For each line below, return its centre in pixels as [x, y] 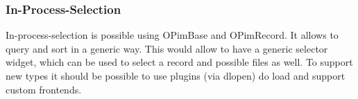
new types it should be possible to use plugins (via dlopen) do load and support [176, 75]
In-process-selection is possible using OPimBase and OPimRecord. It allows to [172, 35]
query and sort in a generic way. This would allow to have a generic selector [167, 48]
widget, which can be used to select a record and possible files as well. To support [179, 62]
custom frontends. [44, 89]
